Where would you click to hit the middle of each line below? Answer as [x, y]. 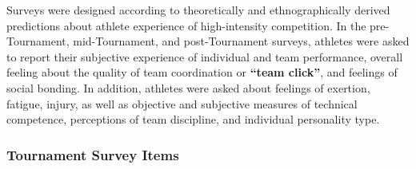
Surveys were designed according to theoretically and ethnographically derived [198, 10]
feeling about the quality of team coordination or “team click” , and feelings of [202, 72]
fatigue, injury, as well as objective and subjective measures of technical [182, 103]
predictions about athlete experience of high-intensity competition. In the [186, 25]
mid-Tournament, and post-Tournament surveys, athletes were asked [241, 41]
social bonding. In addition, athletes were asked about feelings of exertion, [188, 87]
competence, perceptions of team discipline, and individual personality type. [193, 119]
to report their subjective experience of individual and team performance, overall [205, 56]
